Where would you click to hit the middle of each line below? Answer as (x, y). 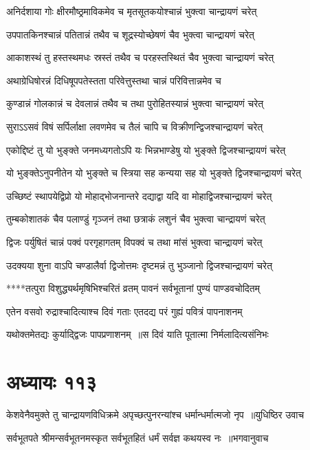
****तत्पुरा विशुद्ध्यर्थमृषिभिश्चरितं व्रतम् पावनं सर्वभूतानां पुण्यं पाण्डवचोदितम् (133, 288)
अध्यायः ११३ (52, 382)
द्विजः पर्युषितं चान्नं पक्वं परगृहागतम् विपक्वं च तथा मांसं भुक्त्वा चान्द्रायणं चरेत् (134, 241)
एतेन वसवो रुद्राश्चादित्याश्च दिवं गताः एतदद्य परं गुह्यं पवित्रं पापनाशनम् (124, 311)
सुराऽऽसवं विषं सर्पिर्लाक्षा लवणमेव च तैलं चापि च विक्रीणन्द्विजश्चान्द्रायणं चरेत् (135, 126)
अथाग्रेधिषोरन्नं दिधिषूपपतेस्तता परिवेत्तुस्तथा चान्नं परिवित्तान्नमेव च (114, 80)
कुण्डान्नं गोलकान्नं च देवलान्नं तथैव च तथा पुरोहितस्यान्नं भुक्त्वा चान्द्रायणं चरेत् (135, 103)
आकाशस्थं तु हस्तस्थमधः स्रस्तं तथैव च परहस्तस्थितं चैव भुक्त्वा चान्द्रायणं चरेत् (140, 57)
